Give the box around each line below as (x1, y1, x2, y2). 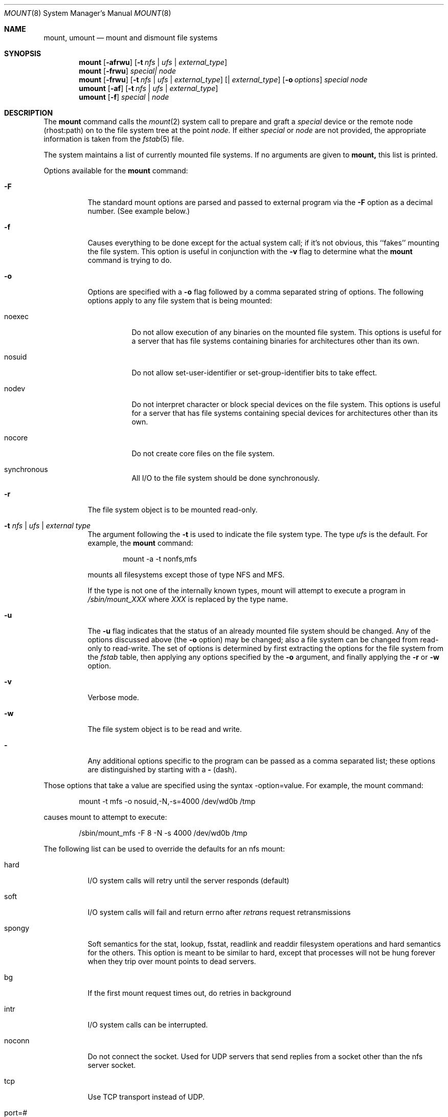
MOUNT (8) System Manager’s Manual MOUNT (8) (4, 9, 171, 17)
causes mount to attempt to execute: (43, 813, 167, 821)
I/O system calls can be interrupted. (87, 1020, 208, 1029)
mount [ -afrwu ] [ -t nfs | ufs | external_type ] (79, 58, 228, 66)
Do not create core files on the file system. (131, 449, 275, 458)
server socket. (87, 1061, 136, 1069)
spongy (4, 924, 30, 932)
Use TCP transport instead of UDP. (87, 1092, 205, 1101)
